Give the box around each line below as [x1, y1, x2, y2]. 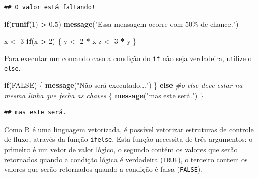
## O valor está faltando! [4, 4, 95, 11]
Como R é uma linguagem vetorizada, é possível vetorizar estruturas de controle [4, 124, 254, 134]
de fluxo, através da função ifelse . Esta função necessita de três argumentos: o [4, 134, 253, 144]
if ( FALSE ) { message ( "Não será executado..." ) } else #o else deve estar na [4, 80, 243, 91]
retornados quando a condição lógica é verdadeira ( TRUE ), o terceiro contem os [4, 154, 248, 164]
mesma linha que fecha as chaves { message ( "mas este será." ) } [4, 90, 204, 100]
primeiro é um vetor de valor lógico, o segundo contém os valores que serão [4, 144, 238, 155]
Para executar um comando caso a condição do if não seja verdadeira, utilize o [4, 52, 252, 63]
